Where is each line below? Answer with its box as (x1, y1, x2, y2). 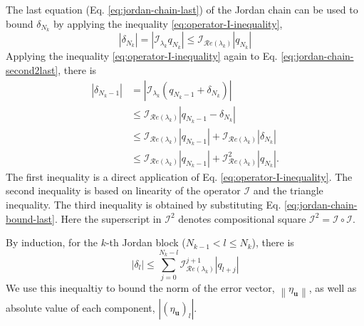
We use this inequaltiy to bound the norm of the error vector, (6, 280, 275, 295)
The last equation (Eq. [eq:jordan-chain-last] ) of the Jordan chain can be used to (6, 2, 358, 16)
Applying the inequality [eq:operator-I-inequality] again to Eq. (6, 48, 278, 63)
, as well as (308, 280, 357, 295)
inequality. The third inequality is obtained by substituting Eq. (6, 196, 281, 211)
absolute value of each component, (6, 300, 155, 315)
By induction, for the (6, 235, 98, 250)
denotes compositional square (178, 211, 306, 226)
